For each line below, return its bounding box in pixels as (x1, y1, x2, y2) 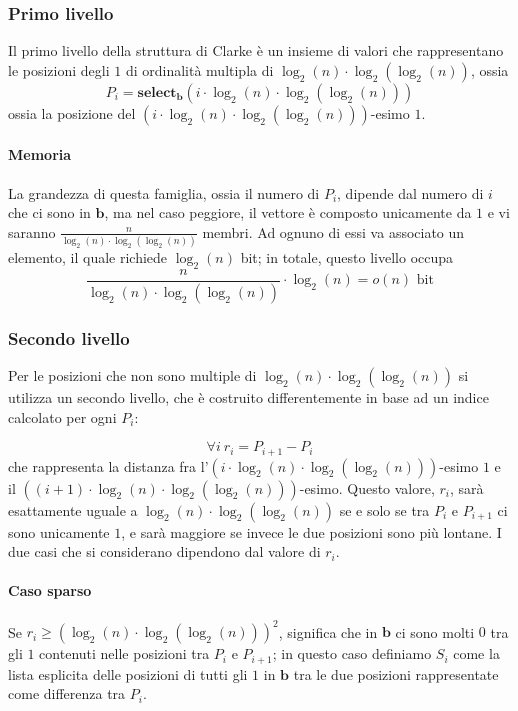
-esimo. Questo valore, (299, 477, 435, 498)
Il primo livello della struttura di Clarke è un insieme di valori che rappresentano (8, 40, 504, 61)
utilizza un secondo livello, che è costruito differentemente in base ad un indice (8, 387, 489, 408)
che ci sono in (8, 202, 91, 223)
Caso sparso (8, 580, 92, 601)
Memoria (8, 144, 72, 165)
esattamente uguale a (8, 499, 138, 520)
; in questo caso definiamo (272, 643, 432, 664)
